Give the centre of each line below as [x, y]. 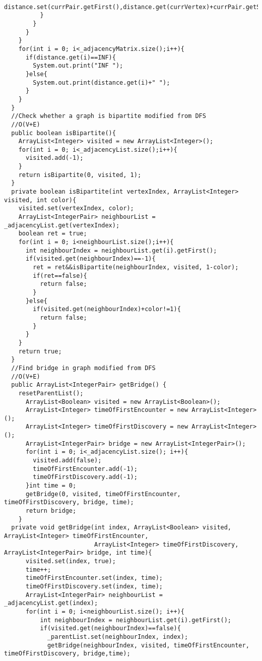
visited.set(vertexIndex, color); [76, 208]
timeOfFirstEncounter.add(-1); [85, 469]
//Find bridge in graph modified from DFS [83, 368]
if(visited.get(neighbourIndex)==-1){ [90, 259]
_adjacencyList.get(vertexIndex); [62, 225]
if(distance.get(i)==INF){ [71, 57]
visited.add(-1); [54, 158]
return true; [40, 351]
